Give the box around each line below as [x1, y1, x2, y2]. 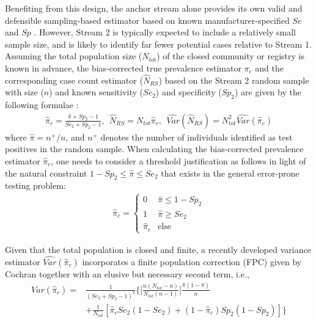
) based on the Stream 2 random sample [158, 73, 309, 86]
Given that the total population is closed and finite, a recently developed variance [5, 243, 311, 255]
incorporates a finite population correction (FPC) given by [82, 255, 302, 268]
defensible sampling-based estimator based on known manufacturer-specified [5, 13, 290, 26]
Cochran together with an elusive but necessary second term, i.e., [5, 267, 249, 280]
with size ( [5, 86, 44, 98]
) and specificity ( [155, 86, 222, 98]
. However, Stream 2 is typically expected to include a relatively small [34, 26, 296, 38]
